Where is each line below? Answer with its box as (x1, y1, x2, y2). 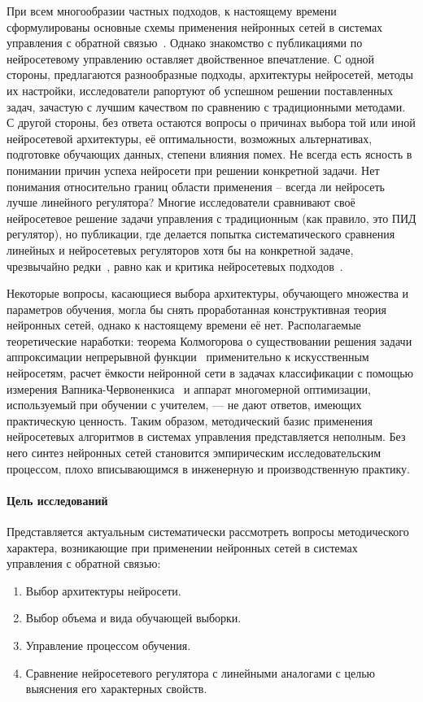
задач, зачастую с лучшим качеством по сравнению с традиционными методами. (7, 98, 406, 115)
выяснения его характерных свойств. (25, 680, 207, 697)
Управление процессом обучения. (25, 636, 191, 653)
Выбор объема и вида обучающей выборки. (25, 609, 242, 626)
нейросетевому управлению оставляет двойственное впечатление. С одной (7, 50, 375, 67)
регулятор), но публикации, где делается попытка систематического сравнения (7, 225, 395, 242)
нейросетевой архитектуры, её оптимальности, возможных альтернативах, (7, 129, 373, 146)
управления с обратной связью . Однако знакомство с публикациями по (7, 34, 363, 51)
